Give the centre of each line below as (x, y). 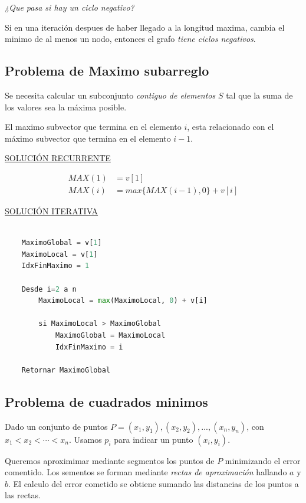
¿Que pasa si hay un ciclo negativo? (70, 7)
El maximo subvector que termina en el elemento (93, 127)
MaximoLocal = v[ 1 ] (60, 254)
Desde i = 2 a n (49, 289)
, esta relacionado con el (231, 127)
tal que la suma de (259, 95)
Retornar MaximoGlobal (66, 370)
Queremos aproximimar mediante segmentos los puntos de (110, 460)
